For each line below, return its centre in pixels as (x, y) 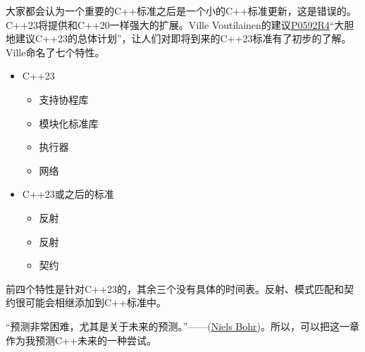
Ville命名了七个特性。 (55, 52)
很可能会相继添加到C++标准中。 (91, 302)
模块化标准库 (69, 123)
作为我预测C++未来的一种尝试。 (81, 340)
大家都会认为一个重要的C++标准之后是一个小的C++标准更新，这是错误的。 (181, 11)
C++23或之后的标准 (68, 194)
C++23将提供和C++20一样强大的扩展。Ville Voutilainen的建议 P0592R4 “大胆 (180, 24)
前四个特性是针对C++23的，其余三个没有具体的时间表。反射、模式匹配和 (175, 288)
